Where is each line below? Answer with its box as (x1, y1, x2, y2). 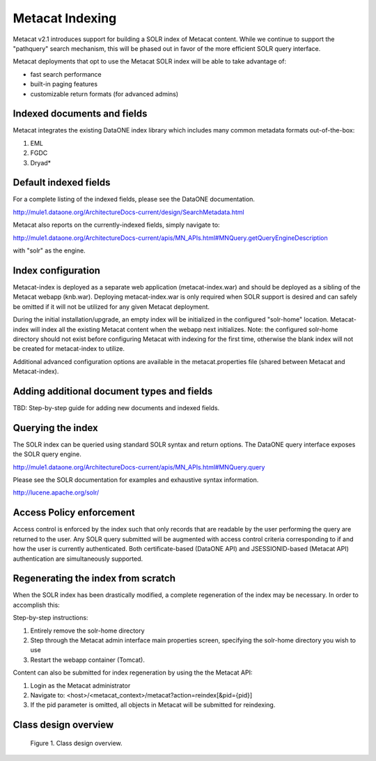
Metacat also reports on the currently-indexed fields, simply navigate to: (13, 220, 220, 229)
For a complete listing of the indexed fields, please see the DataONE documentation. (13, 195, 256, 204)
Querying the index (13, 422, 98, 434)
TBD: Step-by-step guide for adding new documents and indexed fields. (13, 403, 220, 412)
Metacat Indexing (13, 10, 117, 26)
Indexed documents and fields (13, 108, 148, 120)
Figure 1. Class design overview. (30, 739, 123, 747)
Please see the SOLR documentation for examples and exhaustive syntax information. (13, 476, 259, 484)
